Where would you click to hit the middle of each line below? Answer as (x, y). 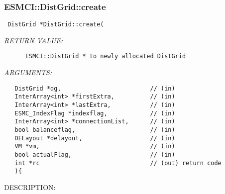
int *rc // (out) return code (118, 163)
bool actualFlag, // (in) (95, 154)
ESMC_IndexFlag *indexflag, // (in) (95, 113)
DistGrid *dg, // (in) (95, 88)
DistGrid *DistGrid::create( (56, 25)
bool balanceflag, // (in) (95, 130)
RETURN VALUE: (34, 40)
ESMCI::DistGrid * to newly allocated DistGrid (106, 56)
